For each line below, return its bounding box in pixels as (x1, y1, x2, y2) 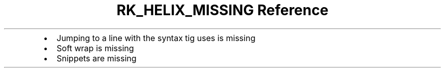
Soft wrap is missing (56, 43, 134, 53)
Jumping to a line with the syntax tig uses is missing (56, 32, 256, 43)
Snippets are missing (56, 53, 137, 63)
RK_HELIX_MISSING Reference (116, 2, 329, 19)
